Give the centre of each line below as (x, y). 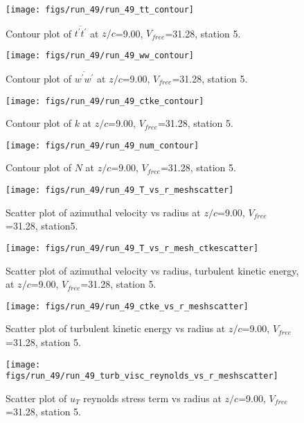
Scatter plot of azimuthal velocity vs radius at (103, 212)
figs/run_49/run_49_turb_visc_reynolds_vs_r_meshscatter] (142, 376)
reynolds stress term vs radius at (152, 398)
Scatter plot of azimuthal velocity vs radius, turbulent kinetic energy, (152, 270)
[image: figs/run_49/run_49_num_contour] (102, 145)
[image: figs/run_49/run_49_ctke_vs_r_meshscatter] (127, 306)
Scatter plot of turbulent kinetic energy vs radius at (116, 328)
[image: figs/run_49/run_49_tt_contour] (100, 10)
